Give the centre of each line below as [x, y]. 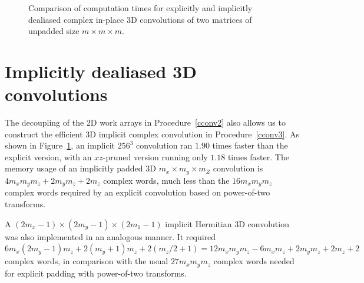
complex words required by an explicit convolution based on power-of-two [138, 192]
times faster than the [250, 145]
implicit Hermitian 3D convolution [227, 223]
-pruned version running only [155, 156]
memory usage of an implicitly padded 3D [80, 168]
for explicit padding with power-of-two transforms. [96, 273]
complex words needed [254, 261]
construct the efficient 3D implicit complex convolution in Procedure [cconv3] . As [152, 134]
